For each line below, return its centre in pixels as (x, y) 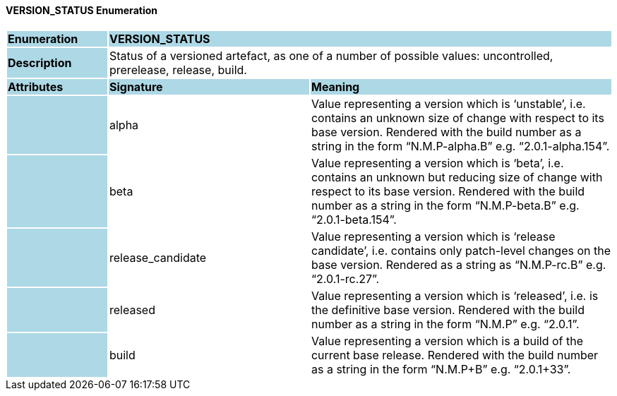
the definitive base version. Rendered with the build (448, 310)
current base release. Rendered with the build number (455, 355)
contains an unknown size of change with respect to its (457, 118)
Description (40, 62)
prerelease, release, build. (178, 70)
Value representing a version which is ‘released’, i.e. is (455, 295)
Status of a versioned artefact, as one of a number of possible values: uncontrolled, (331, 55)
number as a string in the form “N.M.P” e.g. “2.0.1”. (445, 324)
